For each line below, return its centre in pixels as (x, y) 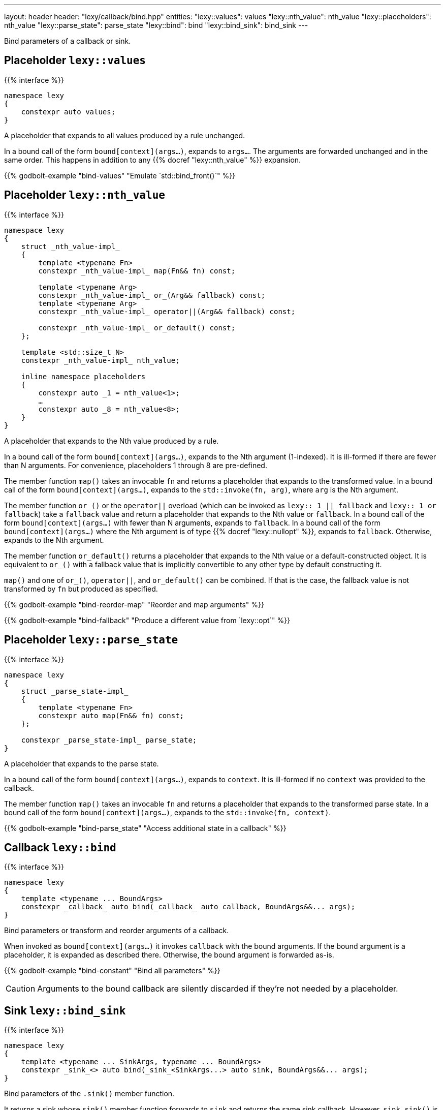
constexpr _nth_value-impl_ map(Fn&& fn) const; (137, 271)
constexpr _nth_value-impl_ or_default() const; (137, 328)
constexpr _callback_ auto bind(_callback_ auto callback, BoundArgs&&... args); (188, 907)
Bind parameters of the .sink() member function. (89, 1094)
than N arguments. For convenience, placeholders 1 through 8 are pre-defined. (136, 465)
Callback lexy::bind (60, 847)
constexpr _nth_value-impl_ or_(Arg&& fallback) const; (152, 295)
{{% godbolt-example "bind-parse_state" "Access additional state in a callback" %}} (145, 828)
